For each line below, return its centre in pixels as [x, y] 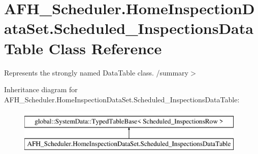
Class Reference [105, 48]
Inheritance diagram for [41, 89]
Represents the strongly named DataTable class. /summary [96, 72]
